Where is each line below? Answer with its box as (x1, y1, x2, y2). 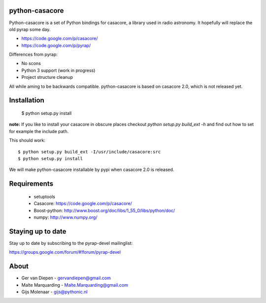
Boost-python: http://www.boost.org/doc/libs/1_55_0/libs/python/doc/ (33, 207, 175, 213)
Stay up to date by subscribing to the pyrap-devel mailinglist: (9, 240, 133, 246)
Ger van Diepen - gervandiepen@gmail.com (21, 275, 111, 281)
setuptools (33, 194, 55, 200)
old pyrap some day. (9, 26, 51, 32)
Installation (9, 96, 44, 104)
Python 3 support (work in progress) (21, 67, 96, 73)
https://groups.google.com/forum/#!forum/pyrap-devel (9, 249, 121, 255)
